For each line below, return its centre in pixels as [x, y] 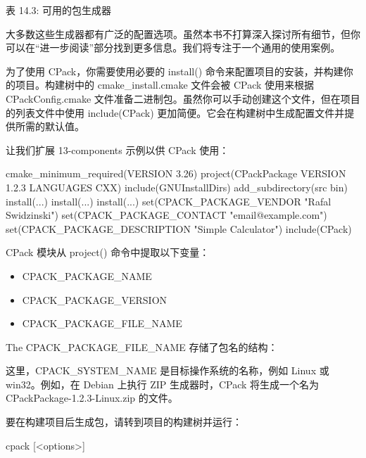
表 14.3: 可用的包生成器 [59, 10]
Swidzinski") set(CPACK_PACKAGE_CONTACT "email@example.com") [166, 215]
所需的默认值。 [50, 126]
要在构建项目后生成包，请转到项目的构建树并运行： [124, 422]
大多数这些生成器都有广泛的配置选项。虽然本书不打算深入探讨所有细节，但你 [183, 33]
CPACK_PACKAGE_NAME [87, 275]
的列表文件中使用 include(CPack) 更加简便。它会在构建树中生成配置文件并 [175, 112]
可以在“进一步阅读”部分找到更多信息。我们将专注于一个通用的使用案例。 [173, 47]
